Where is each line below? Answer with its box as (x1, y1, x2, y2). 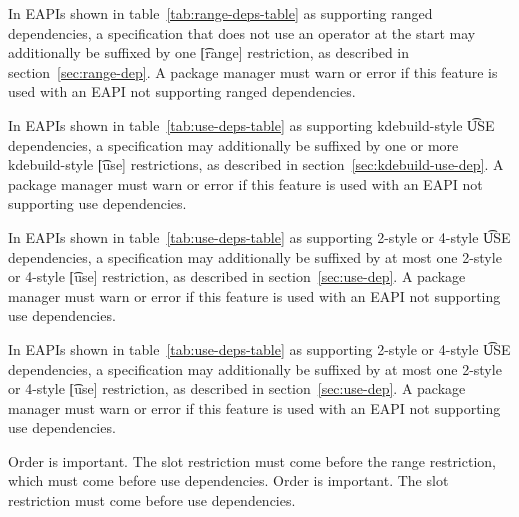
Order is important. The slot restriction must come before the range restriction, (8, 450, 496, 471)
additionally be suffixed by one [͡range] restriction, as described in (8, 42, 410, 63)
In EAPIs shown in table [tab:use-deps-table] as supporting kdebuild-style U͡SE (8, 114, 495, 135)
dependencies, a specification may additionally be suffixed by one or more (8, 134, 459, 155)
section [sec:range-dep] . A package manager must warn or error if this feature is (8, 61, 498, 82)
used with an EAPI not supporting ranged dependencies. (8, 81, 356, 102)
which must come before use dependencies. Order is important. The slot (8, 470, 449, 491)
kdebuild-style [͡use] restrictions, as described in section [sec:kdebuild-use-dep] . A (8, 154, 504, 175)
